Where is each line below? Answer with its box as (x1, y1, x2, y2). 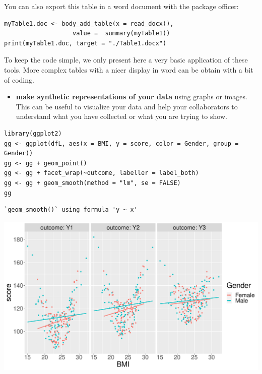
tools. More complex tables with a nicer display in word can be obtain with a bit (4, 64, 253, 75)
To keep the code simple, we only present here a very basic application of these (4, 54, 248, 65)
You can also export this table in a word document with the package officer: (4, 1, 239, 11)
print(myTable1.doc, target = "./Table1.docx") (4, 39, 167, 47)
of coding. (4, 74, 34, 85)
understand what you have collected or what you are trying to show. (16, 111, 227, 121)
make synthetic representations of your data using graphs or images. (16, 91, 247, 102)
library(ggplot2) (4, 130, 62, 137)
